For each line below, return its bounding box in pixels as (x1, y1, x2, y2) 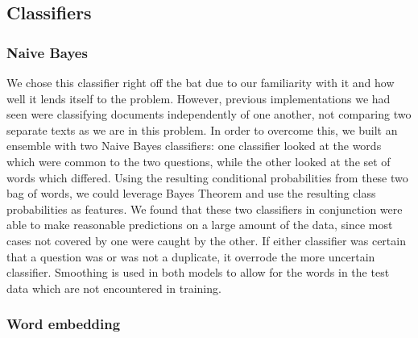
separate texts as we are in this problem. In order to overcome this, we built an (6, 121, 398, 138)
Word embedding (6, 314, 121, 334)
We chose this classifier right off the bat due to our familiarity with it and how (6, 74, 395, 90)
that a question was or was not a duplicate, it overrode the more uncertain (6, 248, 375, 265)
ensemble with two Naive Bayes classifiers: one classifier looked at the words (6, 137, 382, 154)
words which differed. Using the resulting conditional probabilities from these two (6, 169, 408, 186)
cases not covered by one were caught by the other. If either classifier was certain (6, 232, 406, 248)
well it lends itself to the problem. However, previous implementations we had (6, 90, 391, 106)
